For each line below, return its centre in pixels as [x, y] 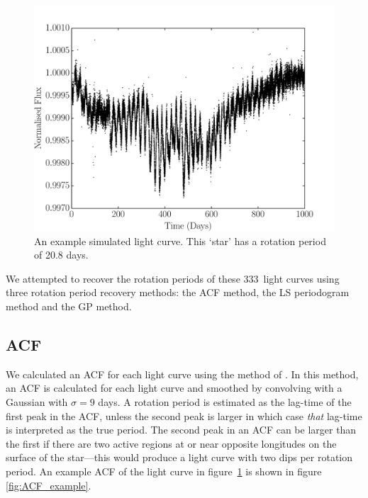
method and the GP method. [69, 306]
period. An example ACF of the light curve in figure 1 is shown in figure [164, 471]
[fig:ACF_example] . [49, 485]
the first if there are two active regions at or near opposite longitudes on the [171, 443]
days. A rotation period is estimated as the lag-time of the [225, 401]
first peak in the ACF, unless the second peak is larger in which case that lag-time [184, 415]
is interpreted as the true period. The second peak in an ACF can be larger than [181, 430]
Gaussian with [37, 401]
